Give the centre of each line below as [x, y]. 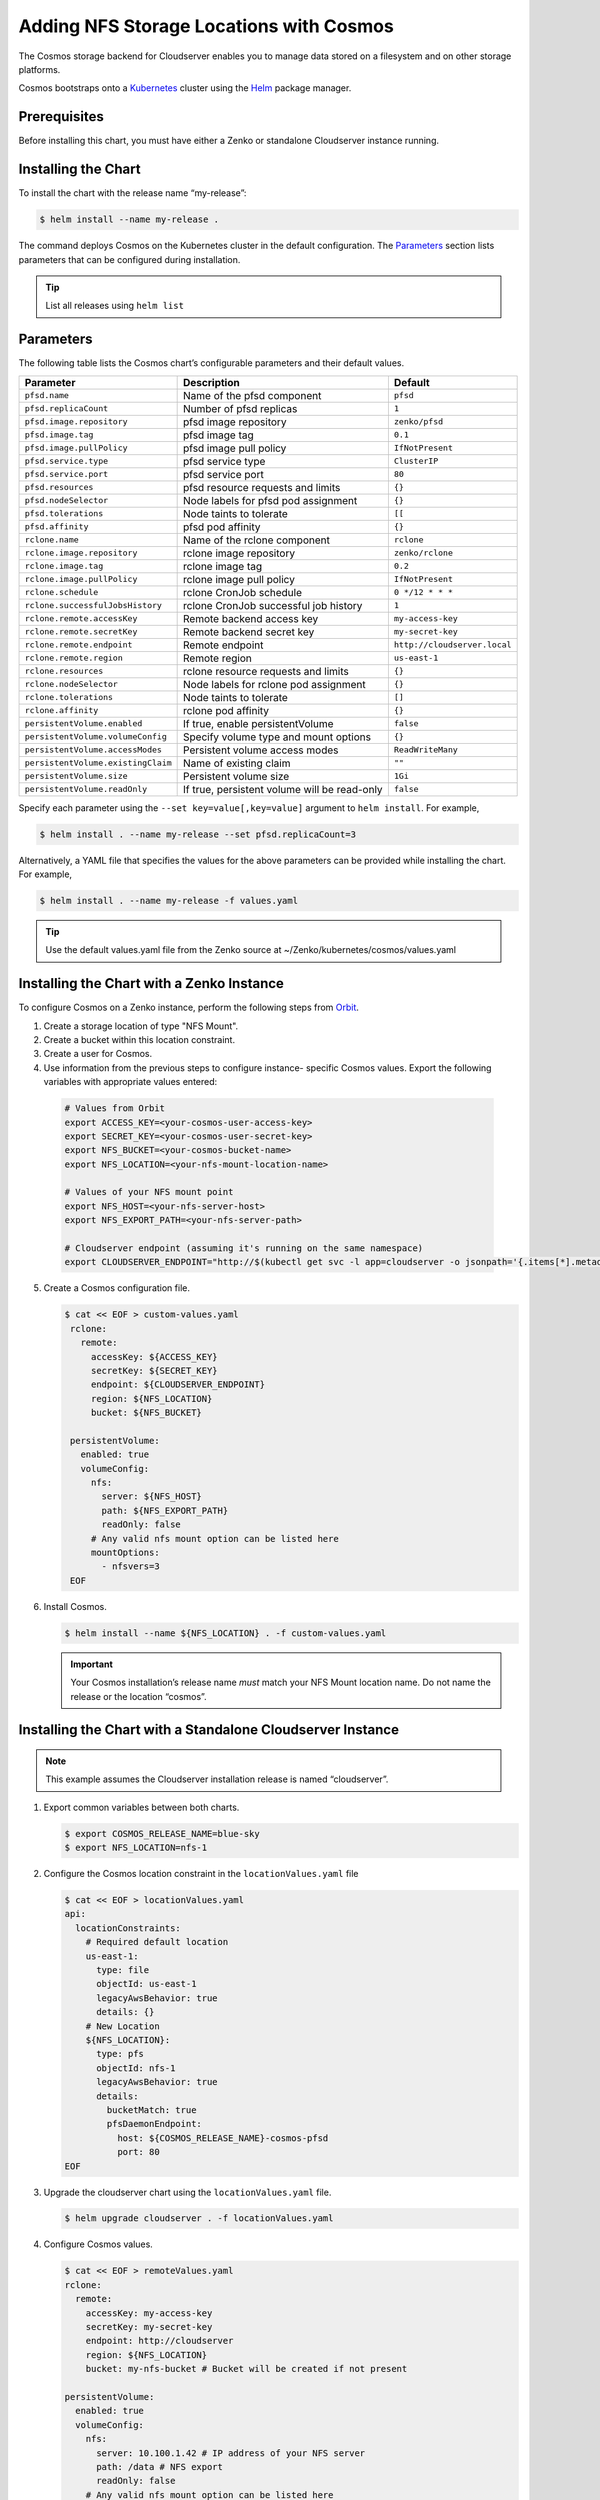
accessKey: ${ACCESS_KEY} [154, 1356]
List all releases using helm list [115, 306]
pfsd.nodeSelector [66, 500]
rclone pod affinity [226, 710]
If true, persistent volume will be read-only [283, 789]
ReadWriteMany [426, 750]
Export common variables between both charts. [141, 1807]
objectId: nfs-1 [136, 2068]
